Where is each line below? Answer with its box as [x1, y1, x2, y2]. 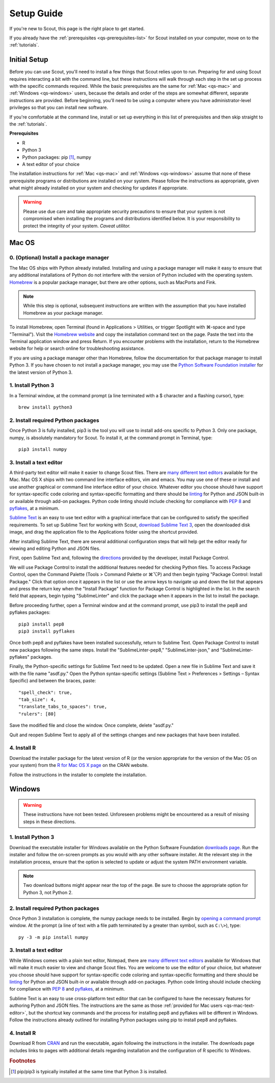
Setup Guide [9, 8, 63, 19]
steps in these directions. [23, 819, 76, 825]
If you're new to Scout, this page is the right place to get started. [9, 26, 145, 32]
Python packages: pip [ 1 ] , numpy [22, 154, 92, 160]
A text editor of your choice [22, 161, 80, 167]
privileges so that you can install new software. [9, 105, 108, 111]
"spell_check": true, [18, 689, 72, 695]
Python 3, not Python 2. [23, 889, 73, 896]
